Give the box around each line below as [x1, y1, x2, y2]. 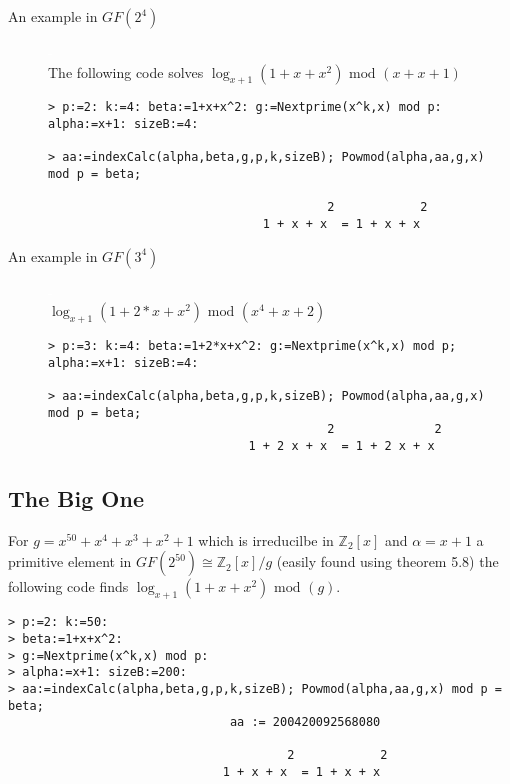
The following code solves [48, 61, 204, 82]
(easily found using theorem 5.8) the [276, 551, 499, 572]
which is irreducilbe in [198, 529, 334, 550]
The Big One [8, 483, 144, 514]
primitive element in [8, 551, 132, 572]
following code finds [8, 576, 129, 597]
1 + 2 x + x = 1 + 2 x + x [248, 438, 435, 453]
